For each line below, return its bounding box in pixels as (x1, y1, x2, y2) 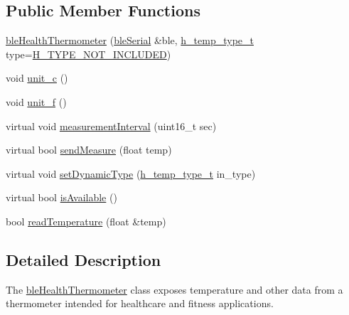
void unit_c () (6, 70, 68, 85)
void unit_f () (6, 94, 67, 109)
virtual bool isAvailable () (6, 190, 117, 205)
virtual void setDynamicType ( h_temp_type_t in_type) (6, 166, 256, 181)
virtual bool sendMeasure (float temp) (6, 142, 172, 157)
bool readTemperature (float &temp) (6, 213, 166, 228)
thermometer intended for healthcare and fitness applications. (6, 296, 274, 311)
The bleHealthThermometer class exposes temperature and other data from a (6, 282, 343, 297)
